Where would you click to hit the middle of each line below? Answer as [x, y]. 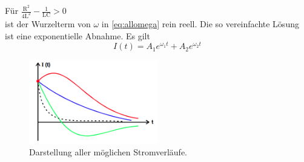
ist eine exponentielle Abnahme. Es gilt [78, 35]
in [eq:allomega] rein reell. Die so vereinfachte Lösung [200, 23]
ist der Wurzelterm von [48, 23]
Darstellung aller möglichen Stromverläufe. [108, 152]
